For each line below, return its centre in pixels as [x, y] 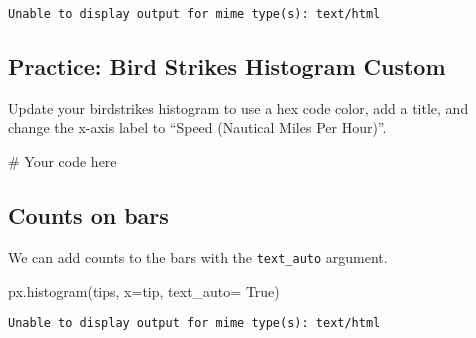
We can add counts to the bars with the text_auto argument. [198, 256]
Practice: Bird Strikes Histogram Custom [227, 66]
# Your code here [62, 161]
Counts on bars [88, 215]
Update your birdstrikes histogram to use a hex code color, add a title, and [238, 107]
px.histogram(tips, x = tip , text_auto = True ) [144, 290]
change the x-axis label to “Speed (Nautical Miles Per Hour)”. [197, 127]
